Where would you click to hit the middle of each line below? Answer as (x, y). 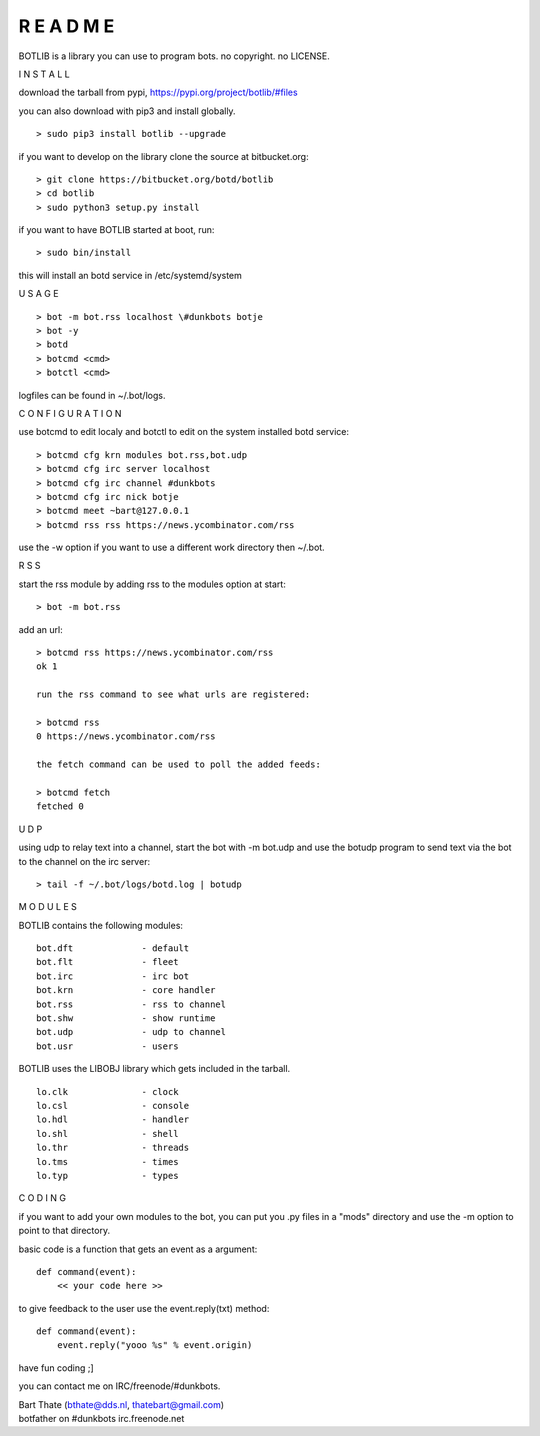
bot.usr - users (107, 1046)
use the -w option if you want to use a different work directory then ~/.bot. (171, 547)
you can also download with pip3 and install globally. (127, 111)
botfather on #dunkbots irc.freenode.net (101, 1419)
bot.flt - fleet (107, 962)
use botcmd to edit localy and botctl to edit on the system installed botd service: (184, 432)
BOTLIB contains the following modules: (101, 925)
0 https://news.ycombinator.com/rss (126, 736)
